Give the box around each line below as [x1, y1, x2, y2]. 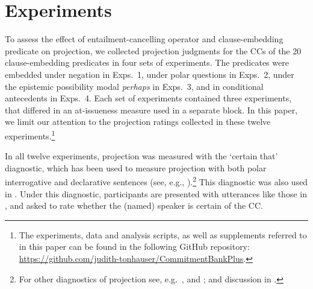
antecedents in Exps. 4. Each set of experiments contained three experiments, [5, 92, 292, 104]
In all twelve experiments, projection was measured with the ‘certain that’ [5, 150, 278, 162]
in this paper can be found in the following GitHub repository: [19, 240, 250, 253]
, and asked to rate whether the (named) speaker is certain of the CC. [5, 199, 263, 212]
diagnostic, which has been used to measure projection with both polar [5, 161, 267, 174]
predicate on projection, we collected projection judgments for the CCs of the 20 [5, 44, 302, 57]
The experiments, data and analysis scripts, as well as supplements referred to [19, 228, 307, 241]
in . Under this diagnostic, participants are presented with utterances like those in [5, 187, 307, 200]
